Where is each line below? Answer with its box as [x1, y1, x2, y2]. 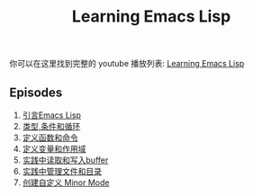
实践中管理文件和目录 [22, 166, 102, 176]
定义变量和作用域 [22, 144, 86, 154]
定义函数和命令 [22, 132, 78, 143]
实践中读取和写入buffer [22, 155, 109, 165]
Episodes [9, 85, 63, 100]
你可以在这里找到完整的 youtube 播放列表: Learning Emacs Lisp [9, 58, 245, 69]
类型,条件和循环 [22, 121, 81, 131]
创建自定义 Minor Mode [22, 177, 110, 188]
